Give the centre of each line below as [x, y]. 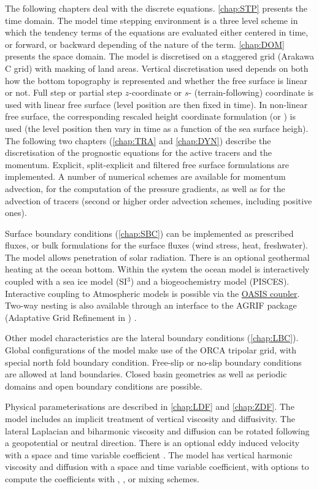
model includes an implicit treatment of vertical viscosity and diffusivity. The [150, 418]
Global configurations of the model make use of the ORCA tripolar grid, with [151, 350]
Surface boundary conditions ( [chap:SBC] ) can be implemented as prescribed [149, 233]
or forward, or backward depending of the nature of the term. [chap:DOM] [145, 44]
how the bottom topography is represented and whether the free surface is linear [156, 80]
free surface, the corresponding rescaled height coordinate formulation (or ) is [150, 116]
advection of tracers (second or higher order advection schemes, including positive [159, 200]
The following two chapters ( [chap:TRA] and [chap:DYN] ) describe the [138, 140]
